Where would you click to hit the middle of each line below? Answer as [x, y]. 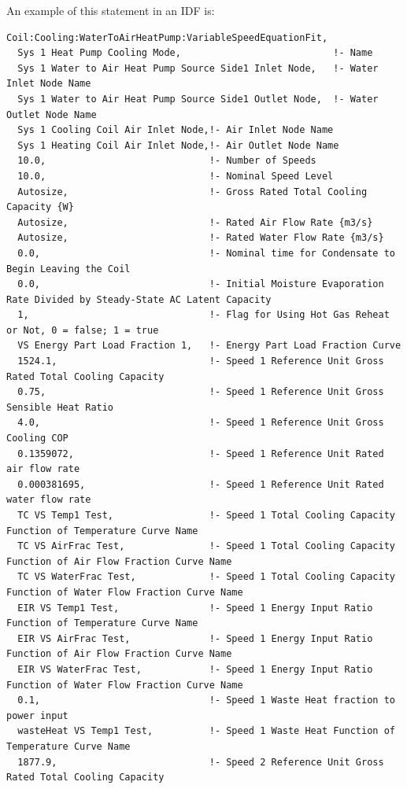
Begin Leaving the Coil [68, 269]
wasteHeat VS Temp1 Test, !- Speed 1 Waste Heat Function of [206, 731]
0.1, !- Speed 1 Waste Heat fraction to [206, 701]
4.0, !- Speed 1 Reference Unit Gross [201, 423]
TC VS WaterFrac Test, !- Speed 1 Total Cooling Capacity [206, 577]
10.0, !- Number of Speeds [167, 161]
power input [37, 715]
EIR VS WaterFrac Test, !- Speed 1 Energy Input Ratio [195, 669]
